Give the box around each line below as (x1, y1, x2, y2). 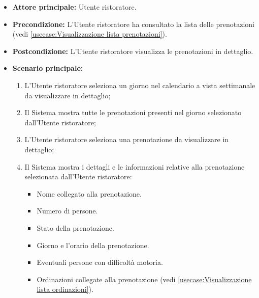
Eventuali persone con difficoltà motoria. (37, 257, 163, 267)
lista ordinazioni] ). (37, 284, 93, 294)
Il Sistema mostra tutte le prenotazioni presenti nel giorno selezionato (24, 107, 242, 118)
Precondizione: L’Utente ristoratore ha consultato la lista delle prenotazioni (12, 18, 254, 29)
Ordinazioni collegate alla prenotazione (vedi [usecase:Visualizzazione (37, 274, 252, 284)
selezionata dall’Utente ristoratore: (24, 171, 132, 182)
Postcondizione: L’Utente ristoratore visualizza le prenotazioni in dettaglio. (12, 45, 253, 56)
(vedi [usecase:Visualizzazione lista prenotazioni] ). (12, 29, 167, 39)
